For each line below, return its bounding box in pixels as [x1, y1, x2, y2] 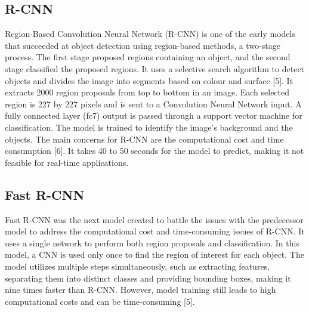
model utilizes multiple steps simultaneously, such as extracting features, [5, 260, 270, 272]
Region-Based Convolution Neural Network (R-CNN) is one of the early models [5, 27, 296, 40]
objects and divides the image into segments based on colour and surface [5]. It [5, 74, 293, 87]
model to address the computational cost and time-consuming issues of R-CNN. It [5, 225, 305, 237]
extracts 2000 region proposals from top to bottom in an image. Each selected [5, 86, 290, 98]
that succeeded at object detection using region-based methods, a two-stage [5, 39, 280, 51]
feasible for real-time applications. [5, 156, 129, 168]
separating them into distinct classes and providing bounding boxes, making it [5, 271, 291, 284]
